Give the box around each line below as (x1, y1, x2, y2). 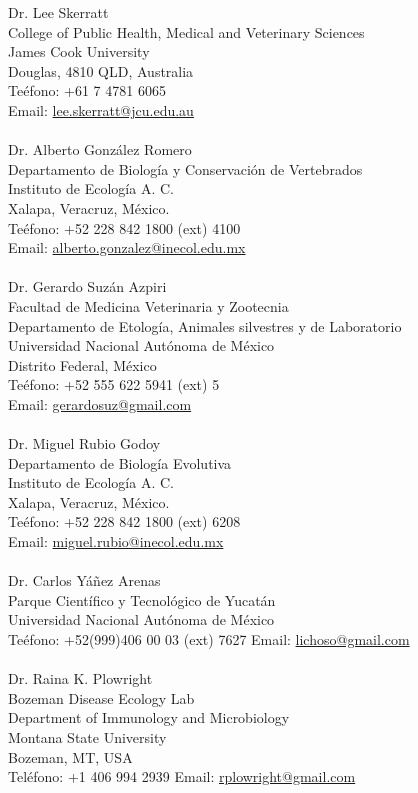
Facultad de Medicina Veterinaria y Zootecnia (8, 295, 289, 316)
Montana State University (8, 726, 167, 747)
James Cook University (8, 41, 150, 62)
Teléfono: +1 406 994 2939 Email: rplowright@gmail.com (8, 766, 356, 787)
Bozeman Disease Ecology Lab (8, 687, 195, 708)
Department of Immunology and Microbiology (8, 707, 290, 728)
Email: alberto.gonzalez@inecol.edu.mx (8, 237, 246, 258)
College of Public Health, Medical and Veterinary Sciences (8, 21, 365, 42)
